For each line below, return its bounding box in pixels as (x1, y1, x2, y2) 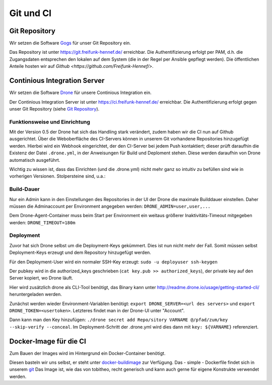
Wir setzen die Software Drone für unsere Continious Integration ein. (9, 89, 152, 95)
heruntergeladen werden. (9, 292, 62, 298)
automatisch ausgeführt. (9, 157, 60, 163)
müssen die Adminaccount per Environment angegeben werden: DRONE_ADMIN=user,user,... (9, 203, 211, 209)
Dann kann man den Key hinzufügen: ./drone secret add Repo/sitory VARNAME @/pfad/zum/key (9, 317, 228, 323)
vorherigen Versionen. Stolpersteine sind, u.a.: (9, 173, 106, 179)
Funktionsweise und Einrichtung (9, 118, 91, 125)
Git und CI (9, 8, 52, 19)
